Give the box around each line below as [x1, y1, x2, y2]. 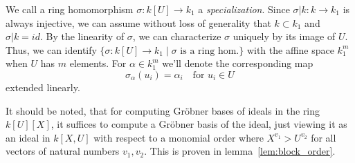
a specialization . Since [198, 2, 290, 16]
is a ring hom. [180, 46, 239, 56]
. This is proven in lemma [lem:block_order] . [144, 144, 336, 158]
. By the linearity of [39, 29, 125, 44]
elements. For [69, 56, 127, 70]
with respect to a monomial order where [93, 130, 264, 144]
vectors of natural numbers [6, 144, 120, 158]
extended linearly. [6, 79, 80, 94]
